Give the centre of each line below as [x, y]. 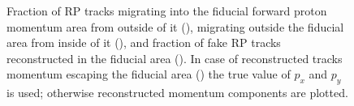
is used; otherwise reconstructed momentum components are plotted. [177, 93]
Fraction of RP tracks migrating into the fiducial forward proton [167, 11]
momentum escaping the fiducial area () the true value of [149, 74]
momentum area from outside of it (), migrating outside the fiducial [175, 26]
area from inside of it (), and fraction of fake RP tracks [144, 42]
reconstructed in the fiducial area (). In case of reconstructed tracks [175, 58]
